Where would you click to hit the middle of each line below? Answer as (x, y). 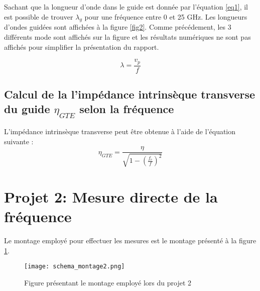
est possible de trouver (39, 16)
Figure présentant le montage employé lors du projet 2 (108, 282)
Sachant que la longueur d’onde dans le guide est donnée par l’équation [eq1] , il (126, 7)
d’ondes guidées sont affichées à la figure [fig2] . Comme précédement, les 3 (118, 27)
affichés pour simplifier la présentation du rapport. (82, 46)
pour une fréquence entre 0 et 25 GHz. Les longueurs (166, 16)
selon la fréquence (127, 109)
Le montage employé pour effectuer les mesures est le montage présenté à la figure (130, 240)
